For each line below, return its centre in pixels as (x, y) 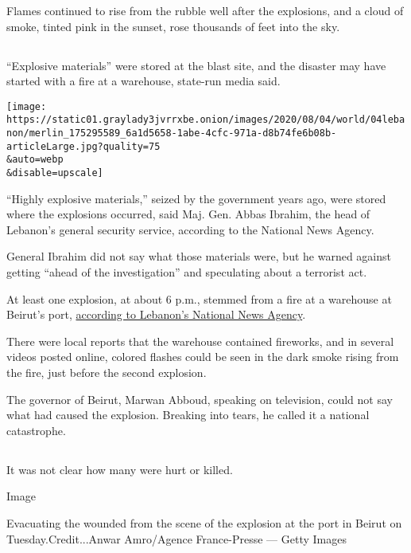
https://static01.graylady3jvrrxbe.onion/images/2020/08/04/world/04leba (206, 120)
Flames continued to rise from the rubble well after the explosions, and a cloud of (205, 10)
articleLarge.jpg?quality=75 (83, 146)
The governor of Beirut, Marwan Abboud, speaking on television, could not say (200, 399)
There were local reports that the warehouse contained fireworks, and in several (200, 341)
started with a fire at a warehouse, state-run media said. (143, 81)
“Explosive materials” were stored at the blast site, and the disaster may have (196, 65)
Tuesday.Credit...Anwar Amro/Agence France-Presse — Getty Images (176, 538)
